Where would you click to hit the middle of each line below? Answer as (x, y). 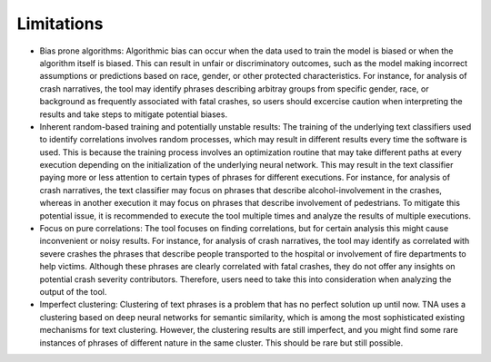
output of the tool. (73, 291)
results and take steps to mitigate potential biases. (133, 114)
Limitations (60, 24)
